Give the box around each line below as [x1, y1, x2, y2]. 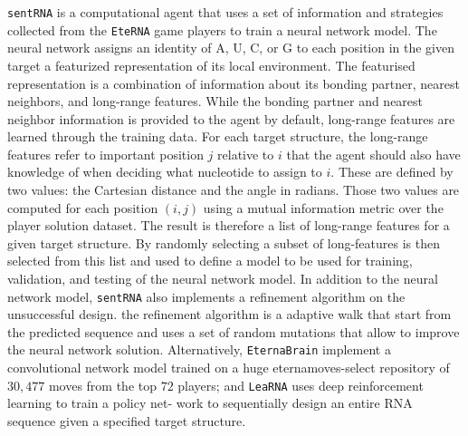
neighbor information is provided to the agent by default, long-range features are [7, 109, 455, 128]
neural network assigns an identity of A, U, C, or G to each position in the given [7, 38, 455, 57]
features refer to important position [7, 144, 204, 163]
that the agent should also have [286, 144, 461, 163]
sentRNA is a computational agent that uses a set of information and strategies [7, 3, 444, 21]
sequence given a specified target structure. [7, 411, 246, 430]
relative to [217, 144, 274, 163]
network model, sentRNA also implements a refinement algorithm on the [7, 286, 406, 305]
